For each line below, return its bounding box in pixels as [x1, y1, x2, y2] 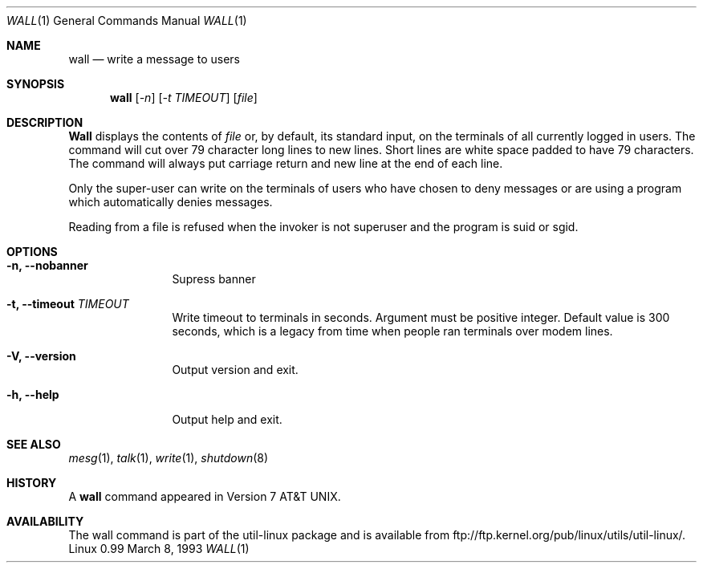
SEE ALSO [6, 437, 61, 451]
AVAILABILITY [6, 514, 84, 528]
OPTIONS [6, 245, 58, 258]
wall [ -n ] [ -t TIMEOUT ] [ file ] [110, 91, 258, 104]
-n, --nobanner [6, 258, 88, 272]
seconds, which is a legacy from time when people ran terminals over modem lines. [172, 324, 613, 338]
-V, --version [6, 349, 76, 363]
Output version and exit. [172, 363, 299, 376]
